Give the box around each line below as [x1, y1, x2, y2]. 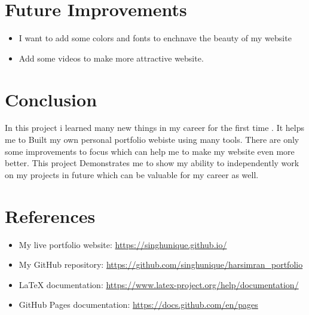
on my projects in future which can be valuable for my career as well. [5, 168, 259, 181]
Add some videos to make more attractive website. [19, 51, 204, 64]
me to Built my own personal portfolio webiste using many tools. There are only [5, 133, 299, 146]
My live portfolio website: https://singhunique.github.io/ [19, 238, 227, 250]
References [5, 203, 96, 228]
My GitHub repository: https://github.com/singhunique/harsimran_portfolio [19, 258, 303, 271]
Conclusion [5, 87, 97, 111]
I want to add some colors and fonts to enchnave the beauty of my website [19, 32, 292, 44]
